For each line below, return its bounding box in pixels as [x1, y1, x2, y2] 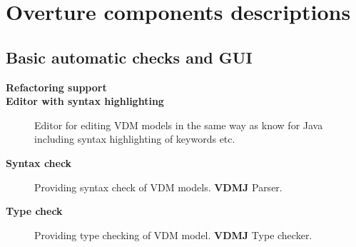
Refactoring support [6, 79, 107, 94]
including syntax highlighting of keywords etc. [34, 131, 235, 146]
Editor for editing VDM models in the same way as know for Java [34, 117, 323, 132]
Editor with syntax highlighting [6, 94, 164, 109]
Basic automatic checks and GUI [6, 46, 253, 68]
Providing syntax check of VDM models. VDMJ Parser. [34, 179, 283, 194]
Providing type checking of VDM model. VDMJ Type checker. [34, 227, 312, 242]
